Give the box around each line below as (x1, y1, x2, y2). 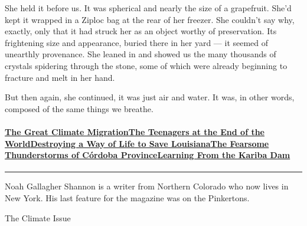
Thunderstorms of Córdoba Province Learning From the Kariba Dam (5, 149, 290, 161)
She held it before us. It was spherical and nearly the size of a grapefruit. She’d (5, 2, 292, 14)
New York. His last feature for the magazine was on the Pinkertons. (5, 191, 250, 204)
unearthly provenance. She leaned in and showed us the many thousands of (5, 48, 276, 60)
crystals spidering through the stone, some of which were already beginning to (5, 59, 288, 71)
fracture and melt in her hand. (5, 71, 115, 83)
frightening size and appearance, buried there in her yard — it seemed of (5, 36, 269, 48)
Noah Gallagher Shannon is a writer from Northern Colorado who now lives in (5, 180, 289, 192)
